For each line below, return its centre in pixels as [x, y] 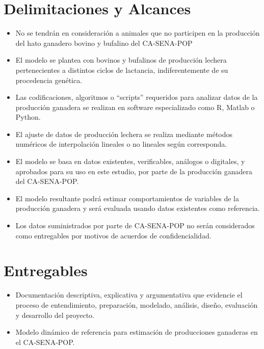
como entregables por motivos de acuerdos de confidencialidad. [113, 235]
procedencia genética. [49, 80]
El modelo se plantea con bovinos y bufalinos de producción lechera [121, 60]
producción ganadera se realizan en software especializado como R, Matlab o [135, 107]
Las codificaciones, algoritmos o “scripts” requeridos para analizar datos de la [137, 97]
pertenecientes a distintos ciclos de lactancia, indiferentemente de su [122, 70]
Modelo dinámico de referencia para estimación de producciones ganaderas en [137, 332]
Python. [28, 117]
